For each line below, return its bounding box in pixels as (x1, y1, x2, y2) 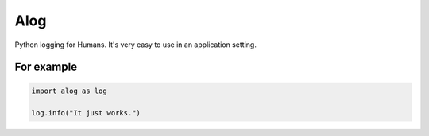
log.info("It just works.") (31, 108, 141, 118)
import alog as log (31, 86, 107, 95)
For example (14, 60, 78, 74)
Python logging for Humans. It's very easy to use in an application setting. (14, 40, 257, 49)
